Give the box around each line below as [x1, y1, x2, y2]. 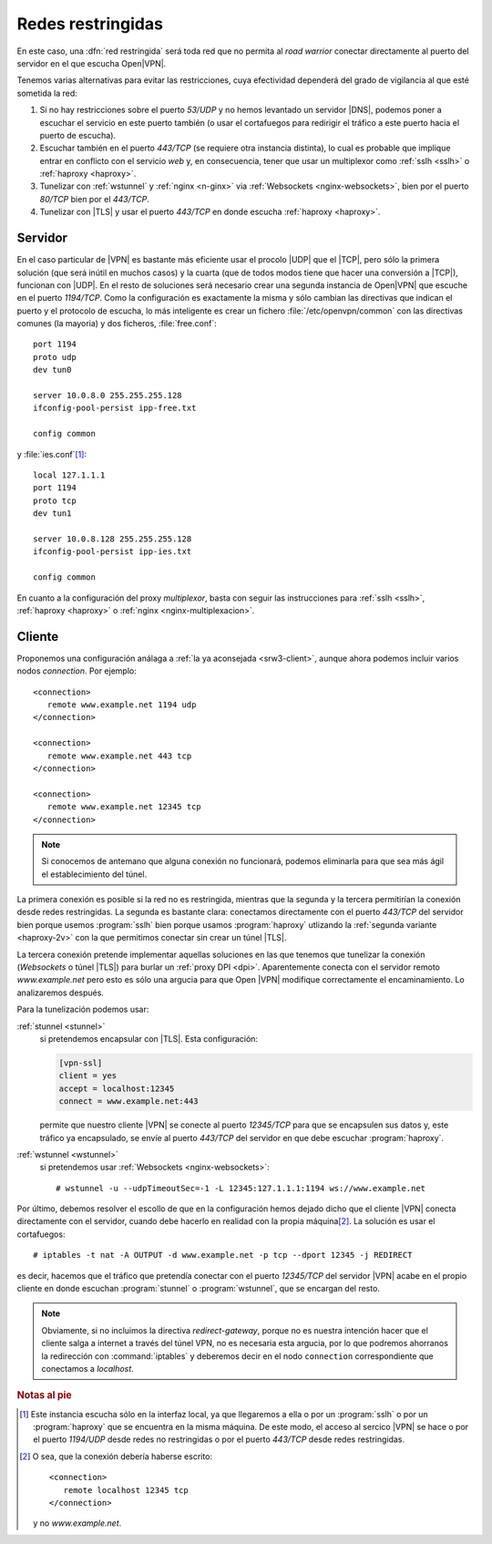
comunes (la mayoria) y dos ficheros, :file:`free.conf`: [16, 318, 218, 329]
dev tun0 [33, 365, 72, 376]
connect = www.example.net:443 [58, 1096, 200, 1107]
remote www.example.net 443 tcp [46, 750, 192, 761]
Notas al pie [16, 1389, 72, 1402]
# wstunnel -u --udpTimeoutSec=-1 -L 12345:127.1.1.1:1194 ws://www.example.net [56, 1183, 426, 1193]
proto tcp [33, 495, 77, 506]
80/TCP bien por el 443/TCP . [39, 193, 149, 204]
